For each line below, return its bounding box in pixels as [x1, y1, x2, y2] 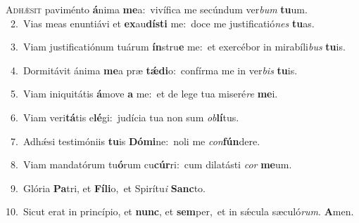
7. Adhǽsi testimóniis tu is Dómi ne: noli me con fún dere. [10, 133, 260, 148]
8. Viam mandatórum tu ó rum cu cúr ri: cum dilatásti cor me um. [10, 157, 292, 172]
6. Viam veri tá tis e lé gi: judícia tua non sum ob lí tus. [10, 109, 239, 124]
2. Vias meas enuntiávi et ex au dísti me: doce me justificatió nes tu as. [10, 15, 315, 30]
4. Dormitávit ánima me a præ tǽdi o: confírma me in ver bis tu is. [10, 62, 298, 77]
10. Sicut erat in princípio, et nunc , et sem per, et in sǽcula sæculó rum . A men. [6, 204, 354, 219]
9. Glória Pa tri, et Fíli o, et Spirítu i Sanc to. [10, 180, 206, 195]
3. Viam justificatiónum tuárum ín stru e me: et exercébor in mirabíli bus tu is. [10, 39, 346, 54]
